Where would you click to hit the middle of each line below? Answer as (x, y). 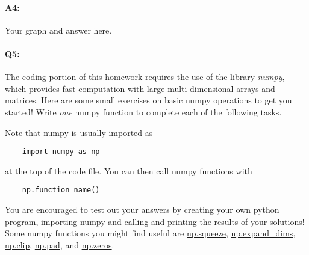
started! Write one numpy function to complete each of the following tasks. (143, 112)
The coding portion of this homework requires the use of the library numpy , (145, 77)
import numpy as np (61, 152)
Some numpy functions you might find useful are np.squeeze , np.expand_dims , (150, 233)
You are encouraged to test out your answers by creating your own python (142, 210)
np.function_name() (61, 190)
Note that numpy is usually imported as (79, 132)
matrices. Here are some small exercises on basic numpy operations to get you (148, 100)
